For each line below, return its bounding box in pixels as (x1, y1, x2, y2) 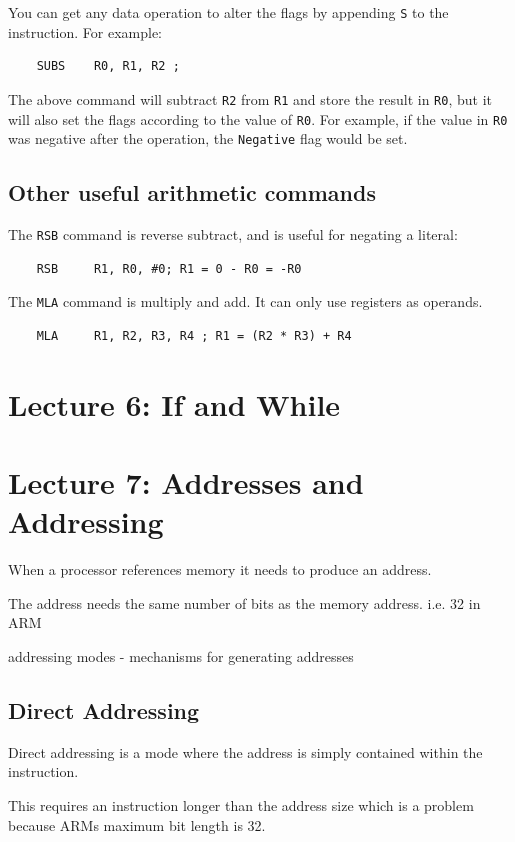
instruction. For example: (8, 21, 162, 42)
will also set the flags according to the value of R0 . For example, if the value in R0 (8, 108, 508, 129)
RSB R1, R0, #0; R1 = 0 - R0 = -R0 (36, 261, 302, 276)
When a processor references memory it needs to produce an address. (8, 559, 432, 580)
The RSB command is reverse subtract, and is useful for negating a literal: (8, 224, 458, 245)
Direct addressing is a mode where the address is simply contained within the (8, 741, 483, 762)
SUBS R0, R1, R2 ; (36, 59, 180, 74)
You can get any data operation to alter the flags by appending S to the (8, 2, 449, 22)
